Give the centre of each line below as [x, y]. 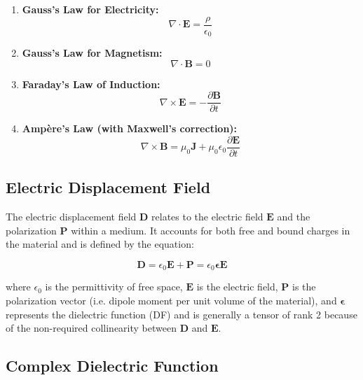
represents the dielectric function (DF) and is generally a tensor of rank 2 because [181, 314]
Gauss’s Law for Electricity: [90, 9]
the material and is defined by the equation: [100, 244]
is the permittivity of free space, [114, 287]
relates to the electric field [207, 217]
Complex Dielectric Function [112, 366]
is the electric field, [237, 287]
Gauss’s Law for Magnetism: [92, 53]
